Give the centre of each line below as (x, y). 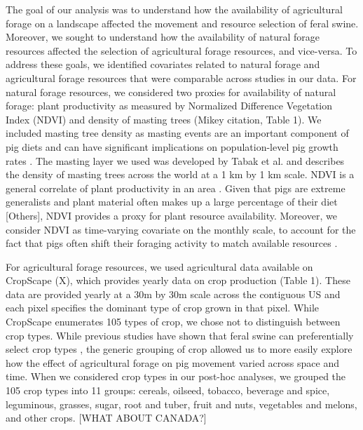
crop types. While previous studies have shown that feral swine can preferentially (180, 335)
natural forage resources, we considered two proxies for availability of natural (171, 92)
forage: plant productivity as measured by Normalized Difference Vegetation (169, 106)
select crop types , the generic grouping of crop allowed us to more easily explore (179, 349)
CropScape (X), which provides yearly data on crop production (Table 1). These (178, 280)
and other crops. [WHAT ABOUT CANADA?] (106, 418)
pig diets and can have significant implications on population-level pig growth (172, 146)
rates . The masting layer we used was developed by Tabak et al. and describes (175, 160)
